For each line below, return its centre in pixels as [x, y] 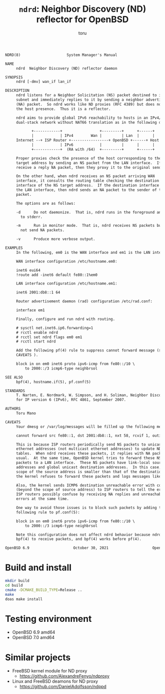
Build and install [38, 568]
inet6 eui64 [28, 270]
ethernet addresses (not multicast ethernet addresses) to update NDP [90, 449]
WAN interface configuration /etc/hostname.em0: [67, 261]
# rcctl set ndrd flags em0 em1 [49, 337]
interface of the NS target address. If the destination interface [88, 186]
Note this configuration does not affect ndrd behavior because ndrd [89, 534]
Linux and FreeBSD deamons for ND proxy [55, 681]
